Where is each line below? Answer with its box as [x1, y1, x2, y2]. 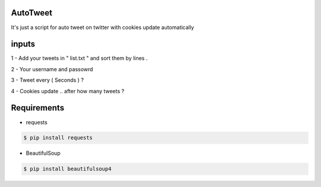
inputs [11, 39, 36, 49]
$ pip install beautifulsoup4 [23, 166, 112, 172]
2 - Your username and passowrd [11, 65, 93, 72]
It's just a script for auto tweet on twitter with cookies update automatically [11, 24, 194, 31]
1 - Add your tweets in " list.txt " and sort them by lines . [11, 55, 148, 62]
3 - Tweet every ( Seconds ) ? [11, 77, 84, 84]
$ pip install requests [23, 134, 93, 141]
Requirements [11, 103, 65, 113]
